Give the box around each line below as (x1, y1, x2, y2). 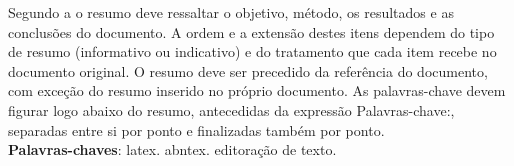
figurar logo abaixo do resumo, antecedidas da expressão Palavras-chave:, (8, 99, 455, 120)
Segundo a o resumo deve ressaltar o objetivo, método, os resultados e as (8, 2, 454, 22)
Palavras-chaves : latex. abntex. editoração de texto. (8, 139, 337, 160)
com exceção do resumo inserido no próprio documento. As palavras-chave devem (8, 80, 506, 101)
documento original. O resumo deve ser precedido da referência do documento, (8, 60, 488, 81)
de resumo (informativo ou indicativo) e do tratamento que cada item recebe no (8, 41, 497, 62)
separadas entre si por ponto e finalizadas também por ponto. (8, 119, 385, 140)
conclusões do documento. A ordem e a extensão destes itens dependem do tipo (8, 21, 495, 42)
